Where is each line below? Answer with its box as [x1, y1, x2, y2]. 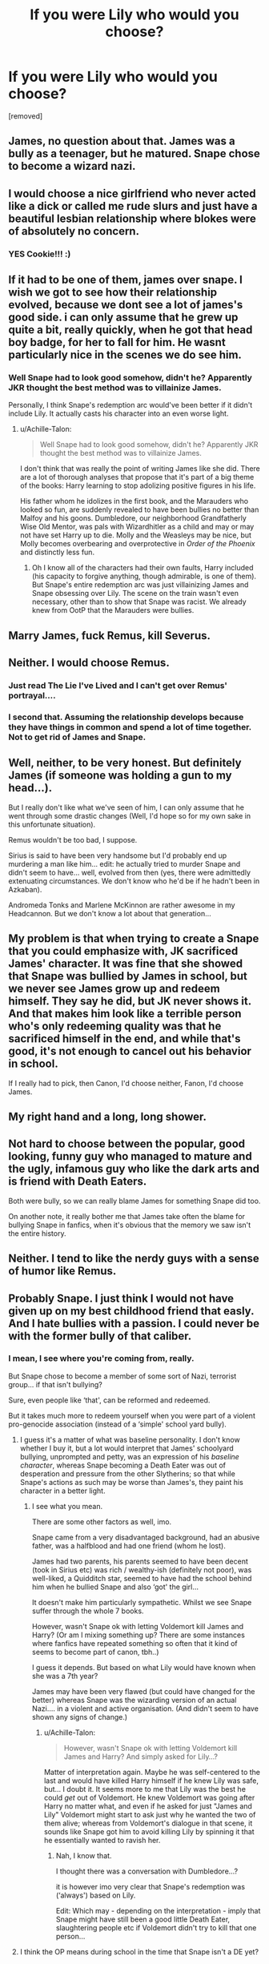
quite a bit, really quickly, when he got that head [8, 323, 253, 337]
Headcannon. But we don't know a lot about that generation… [8, 908, 212, 918]
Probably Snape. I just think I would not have [8, 1291, 235, 1305]
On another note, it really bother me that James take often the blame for [8, 1211, 246, 1221]
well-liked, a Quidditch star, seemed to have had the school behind [31, 1573, 252, 1583]
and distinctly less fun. [19, 547, 94, 557]
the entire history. [8, 1228, 66, 1238]
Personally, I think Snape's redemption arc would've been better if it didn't [8, 400, 253, 410]
